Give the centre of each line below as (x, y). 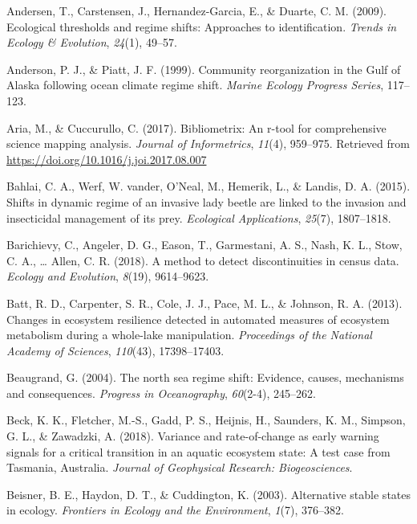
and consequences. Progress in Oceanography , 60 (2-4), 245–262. (161, 393)
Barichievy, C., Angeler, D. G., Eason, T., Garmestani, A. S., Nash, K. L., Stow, (204, 245)
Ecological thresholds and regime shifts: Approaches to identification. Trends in (202, 26)
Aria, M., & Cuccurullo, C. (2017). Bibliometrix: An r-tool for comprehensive (196, 127)
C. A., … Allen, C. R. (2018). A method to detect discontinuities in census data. (203, 260)
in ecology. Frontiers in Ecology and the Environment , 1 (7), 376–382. (175, 510)
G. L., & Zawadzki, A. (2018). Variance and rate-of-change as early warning (193, 436)
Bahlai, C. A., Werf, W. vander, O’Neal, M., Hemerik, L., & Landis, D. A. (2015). (208, 186)
